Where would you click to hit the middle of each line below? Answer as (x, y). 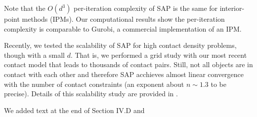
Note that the (25, 8)
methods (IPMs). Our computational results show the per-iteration (123, 19)
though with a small (34, 55)
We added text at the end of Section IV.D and (74, 110)
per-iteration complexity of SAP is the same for (146, 8)
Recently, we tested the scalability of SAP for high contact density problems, (120, 45)
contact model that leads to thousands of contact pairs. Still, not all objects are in (128, 64)
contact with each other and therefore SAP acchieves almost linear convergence (124, 74)
